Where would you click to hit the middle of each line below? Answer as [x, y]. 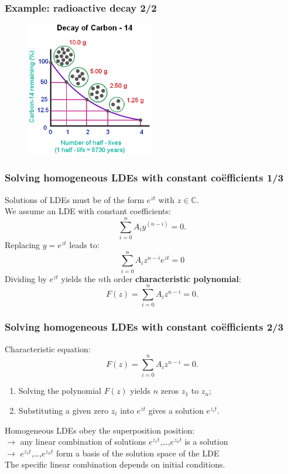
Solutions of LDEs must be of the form [75, 199]
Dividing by [26, 278]
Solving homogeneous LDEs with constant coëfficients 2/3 [144, 327]
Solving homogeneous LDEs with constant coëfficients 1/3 [144, 178]
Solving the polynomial [60, 391]
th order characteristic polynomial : [172, 278]
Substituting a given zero [64, 410]
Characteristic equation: [48, 348]
